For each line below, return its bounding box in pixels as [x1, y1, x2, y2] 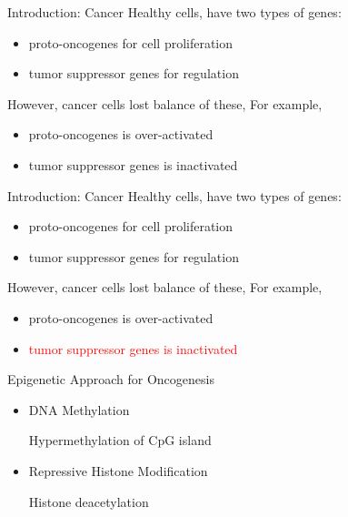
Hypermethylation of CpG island [28, 431, 212, 450]
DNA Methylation [28, 400, 130, 419]
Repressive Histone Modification [28, 461, 208, 480]
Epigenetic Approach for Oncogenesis [7, 370, 214, 389]
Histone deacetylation [28, 492, 149, 511]
